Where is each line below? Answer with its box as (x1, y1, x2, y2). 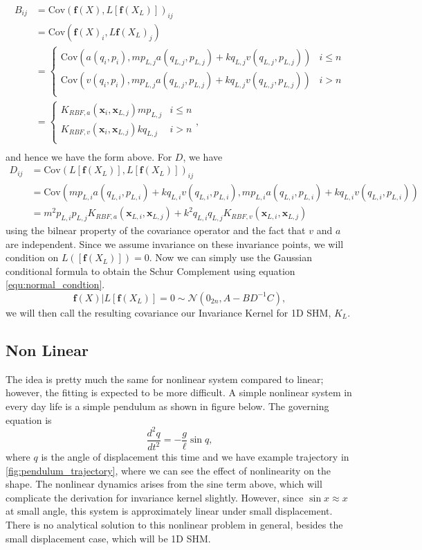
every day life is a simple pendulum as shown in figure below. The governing (6, 398, 329, 413)
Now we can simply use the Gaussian (155, 250, 312, 265)
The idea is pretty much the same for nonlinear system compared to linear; (6, 371, 324, 386)
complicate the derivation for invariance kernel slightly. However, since (6, 490, 304, 504)
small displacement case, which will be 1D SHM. (6, 531, 211, 545)
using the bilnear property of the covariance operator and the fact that (6, 223, 306, 237)
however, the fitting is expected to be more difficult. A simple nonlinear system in (6, 385, 352, 400)
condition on (6, 250, 59, 265)
